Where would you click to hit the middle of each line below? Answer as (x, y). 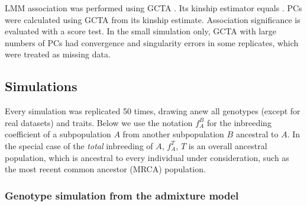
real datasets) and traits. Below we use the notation (99, 122)
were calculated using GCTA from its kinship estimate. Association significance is (153, 19)
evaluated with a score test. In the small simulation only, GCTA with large (140, 31)
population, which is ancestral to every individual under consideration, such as (147, 157)
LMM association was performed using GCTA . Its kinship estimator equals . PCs (153, 8)
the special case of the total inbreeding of (79, 145)
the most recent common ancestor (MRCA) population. (105, 169)
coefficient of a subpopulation (58, 134)
